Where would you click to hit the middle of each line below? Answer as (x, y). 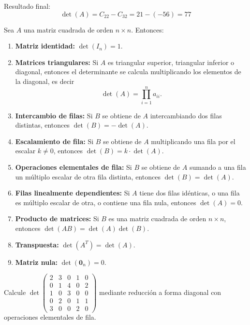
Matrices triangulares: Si (57, 62)
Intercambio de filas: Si (54, 115)
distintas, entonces (43, 125)
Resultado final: (27, 6)
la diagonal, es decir (45, 81)
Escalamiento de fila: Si (54, 141)
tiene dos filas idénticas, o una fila (190, 193)
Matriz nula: (36, 262)
